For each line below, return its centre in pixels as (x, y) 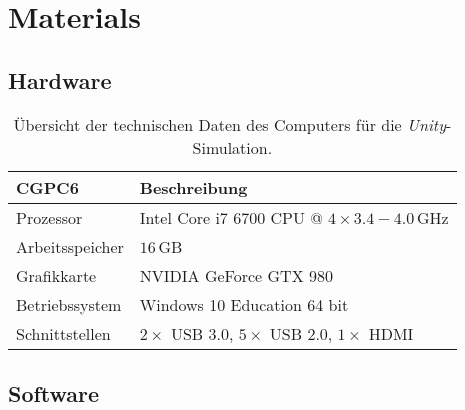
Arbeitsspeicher (70, 246)
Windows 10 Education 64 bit (244, 304)
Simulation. (232, 147)
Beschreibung (193, 187)
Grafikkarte (56, 275)
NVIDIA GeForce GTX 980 (236, 275)
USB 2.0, (301, 333)
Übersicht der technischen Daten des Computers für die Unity (229, 124)
